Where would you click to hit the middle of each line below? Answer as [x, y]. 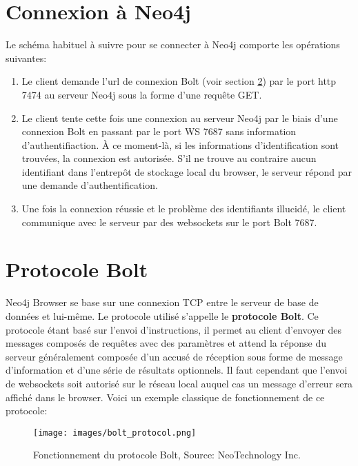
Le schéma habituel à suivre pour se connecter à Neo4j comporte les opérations [173, 44]
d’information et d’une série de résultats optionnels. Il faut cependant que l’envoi [177, 370]
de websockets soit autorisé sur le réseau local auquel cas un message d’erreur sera [179, 383]
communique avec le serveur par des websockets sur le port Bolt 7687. [169, 222]
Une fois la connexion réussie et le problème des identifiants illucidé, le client [184, 209]
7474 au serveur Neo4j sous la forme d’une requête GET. [142, 94]
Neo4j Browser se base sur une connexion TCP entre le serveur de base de [162, 302]
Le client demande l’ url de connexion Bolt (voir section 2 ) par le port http [179, 81]
